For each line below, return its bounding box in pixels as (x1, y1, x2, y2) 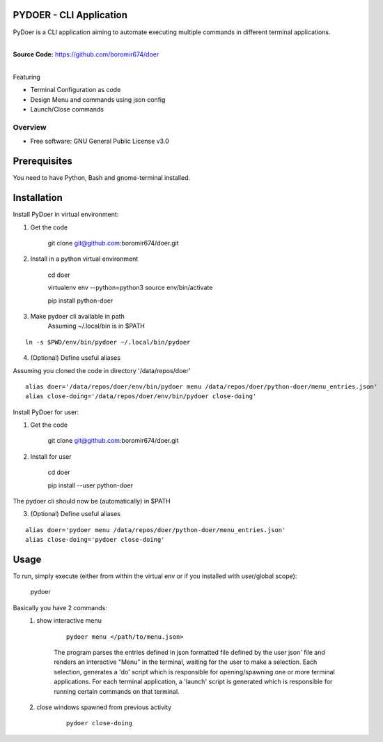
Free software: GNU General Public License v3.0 (30, 137, 170, 146)
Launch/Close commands (30, 105, 104, 114)
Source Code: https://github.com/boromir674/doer (13, 50, 159, 59)
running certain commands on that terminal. (54, 687, 180, 695)
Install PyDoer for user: (13, 408, 79, 416)
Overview (13, 123, 47, 132)
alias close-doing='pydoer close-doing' (25, 536, 165, 544)
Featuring (13, 73, 41, 82)
